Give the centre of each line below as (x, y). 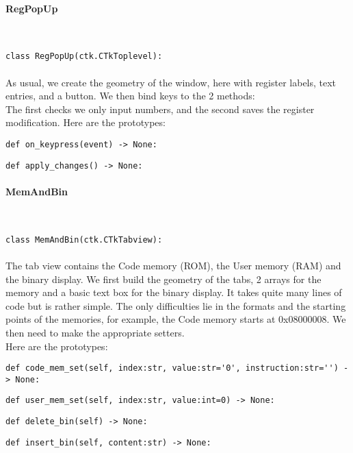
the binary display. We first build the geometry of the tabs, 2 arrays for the (164, 279)
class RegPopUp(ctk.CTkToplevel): (84, 57)
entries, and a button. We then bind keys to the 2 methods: (130, 96)
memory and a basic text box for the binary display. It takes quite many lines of (174, 292)
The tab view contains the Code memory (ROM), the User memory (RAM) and (173, 265)
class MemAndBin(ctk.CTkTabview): (84, 240)
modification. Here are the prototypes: (86, 122)
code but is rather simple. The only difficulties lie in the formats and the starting (176, 305)
